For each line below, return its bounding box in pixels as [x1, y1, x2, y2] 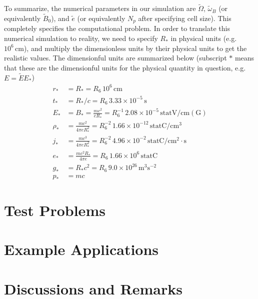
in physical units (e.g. [170, 33, 237, 43]
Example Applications [4, 239, 159, 259]
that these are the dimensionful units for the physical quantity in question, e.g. [4, 62, 246, 72]
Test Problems [4, 199, 105, 220]
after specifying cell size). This [138, 13, 231, 23]
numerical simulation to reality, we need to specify [4, 33, 158, 43]
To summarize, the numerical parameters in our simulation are [4, 3, 196, 13]
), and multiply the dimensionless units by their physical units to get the [23, 42, 247, 53]
